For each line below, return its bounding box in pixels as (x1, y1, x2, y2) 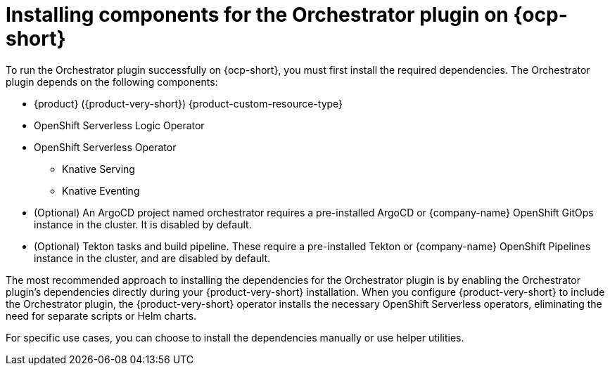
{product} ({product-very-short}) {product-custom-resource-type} (34, 97, 343, 110)
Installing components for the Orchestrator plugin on (6, 3, 509, 27)
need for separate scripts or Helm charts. (6, 309, 197, 322)
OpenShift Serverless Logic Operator (34, 119, 205, 131)
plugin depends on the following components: (6, 75, 218, 88)
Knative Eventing (62, 184, 140, 197)
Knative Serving (62, 162, 135, 175)
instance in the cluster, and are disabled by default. (34, 252, 271, 264)
